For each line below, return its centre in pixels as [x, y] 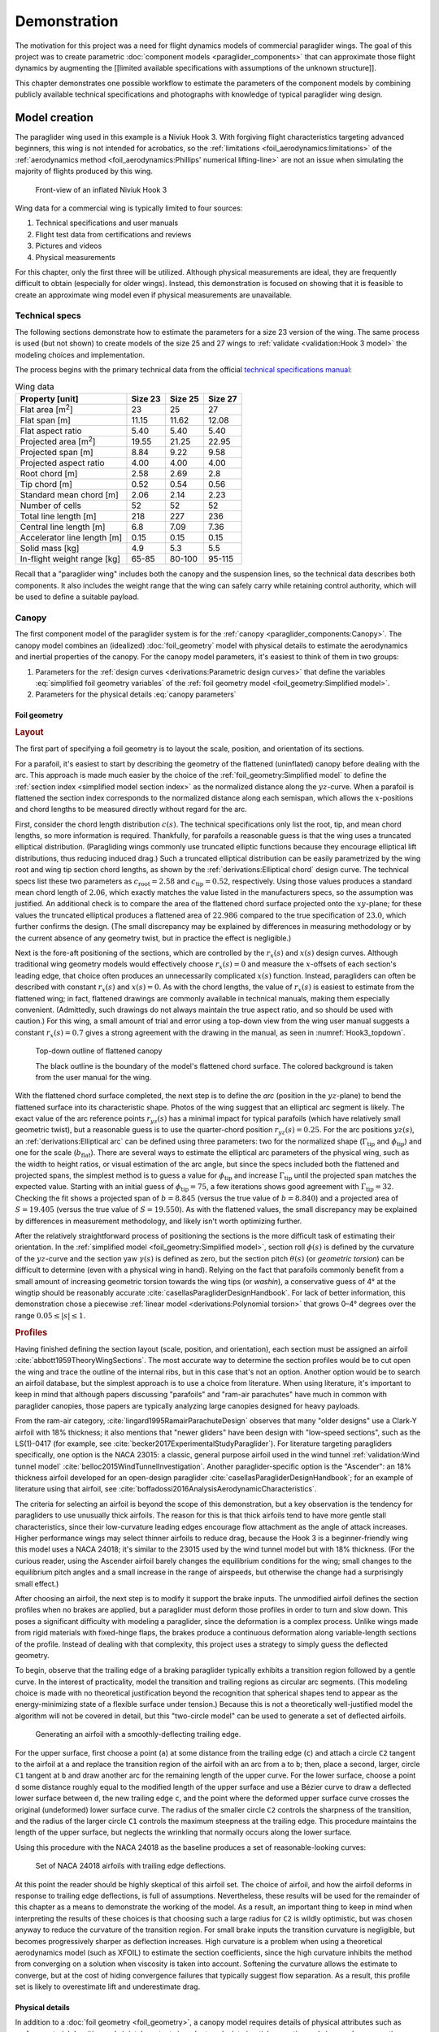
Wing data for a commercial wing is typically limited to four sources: [129, 208]
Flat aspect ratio [51, 431]
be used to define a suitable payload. [77, 597]
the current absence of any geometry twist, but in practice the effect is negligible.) [153, 938]
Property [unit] [49, 398]
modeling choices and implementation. [80, 354]
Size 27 [222, 398]
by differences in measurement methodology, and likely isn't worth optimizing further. [159, 1221]
